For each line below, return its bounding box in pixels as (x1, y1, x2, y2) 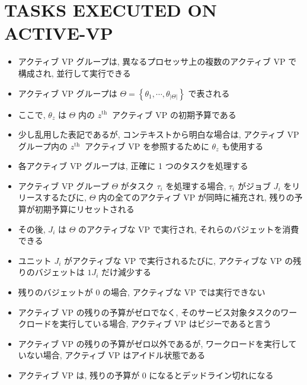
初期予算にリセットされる (34, 203, 135, 215)
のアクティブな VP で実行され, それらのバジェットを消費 (78, 222, 299, 235)
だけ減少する (101, 266, 152, 278)
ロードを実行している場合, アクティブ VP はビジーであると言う (26, 317, 271, 330)
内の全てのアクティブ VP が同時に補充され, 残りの (98, 191, 295, 203)
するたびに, (43, 191, 87, 203)
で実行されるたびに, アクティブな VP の (138, 254, 293, 266)
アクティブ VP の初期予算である (112, 108, 236, 120)
